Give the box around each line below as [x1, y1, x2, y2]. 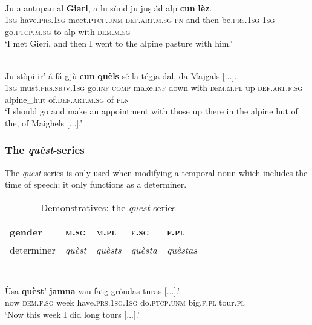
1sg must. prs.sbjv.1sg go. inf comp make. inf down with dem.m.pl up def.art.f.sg [5, 81, 303, 94]
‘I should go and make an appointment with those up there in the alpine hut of [5, 105, 298, 117]
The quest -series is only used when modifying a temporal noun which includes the [5, 166, 308, 179]
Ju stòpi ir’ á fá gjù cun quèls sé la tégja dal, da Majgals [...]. [5, 69, 237, 82]
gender [10, 224, 43, 238]
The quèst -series [5, 142, 85, 157]
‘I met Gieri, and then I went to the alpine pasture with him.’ [5, 37, 233, 50]
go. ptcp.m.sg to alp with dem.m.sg [5, 25, 131, 38]
